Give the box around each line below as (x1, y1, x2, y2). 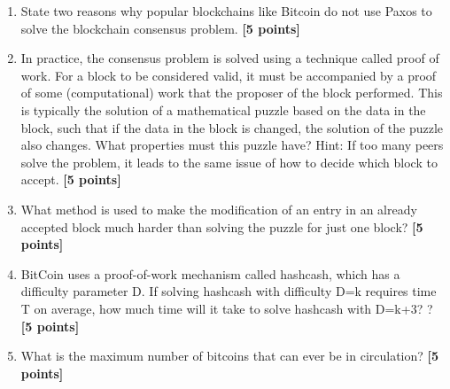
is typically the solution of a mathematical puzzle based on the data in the (20, 100, 426, 119)
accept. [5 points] (20, 170, 121, 189)
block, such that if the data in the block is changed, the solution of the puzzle (20, 118, 444, 136)
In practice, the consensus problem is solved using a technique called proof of (20, 49, 439, 67)
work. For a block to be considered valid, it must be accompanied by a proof (20, 66, 437, 84)
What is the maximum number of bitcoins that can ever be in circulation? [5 (20, 346, 439, 365)
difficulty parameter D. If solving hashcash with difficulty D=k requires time (20, 282, 437, 300)
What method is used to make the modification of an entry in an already (20, 199, 417, 218)
